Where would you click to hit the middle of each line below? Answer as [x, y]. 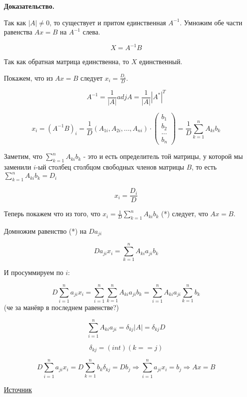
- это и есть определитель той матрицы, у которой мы [163, 156]
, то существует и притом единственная [108, 22]
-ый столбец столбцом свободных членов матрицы [110, 167]
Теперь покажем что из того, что [52, 214]
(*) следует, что [185, 214]
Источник [18, 389]
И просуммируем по [34, 272]
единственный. [161, 61]
